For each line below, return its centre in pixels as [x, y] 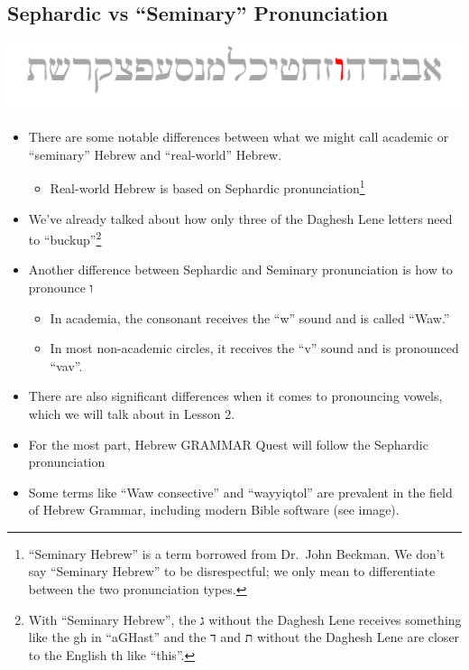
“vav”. [66, 365]
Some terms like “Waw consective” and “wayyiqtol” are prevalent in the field [240, 492]
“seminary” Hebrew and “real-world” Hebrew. [155, 154]
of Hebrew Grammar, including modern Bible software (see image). [214, 510]
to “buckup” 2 [65, 238]
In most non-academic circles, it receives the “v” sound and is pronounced [254, 348]
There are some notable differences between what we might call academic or [239, 137]
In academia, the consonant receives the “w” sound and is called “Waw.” [250, 317]
